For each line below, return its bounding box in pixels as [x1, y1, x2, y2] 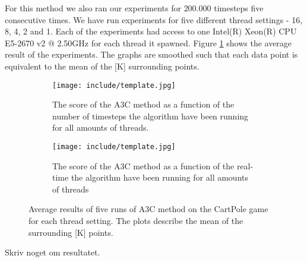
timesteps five [214, 2, 264, 14]
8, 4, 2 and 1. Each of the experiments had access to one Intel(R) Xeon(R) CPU [5, 25, 297, 37]
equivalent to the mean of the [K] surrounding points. [5, 59, 200, 72]
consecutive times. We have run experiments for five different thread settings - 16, [5, 13, 303, 26]
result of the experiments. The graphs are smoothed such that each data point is [5, 48, 298, 61]
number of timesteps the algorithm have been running [52, 109, 249, 122]
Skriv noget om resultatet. [5, 246, 100, 258]
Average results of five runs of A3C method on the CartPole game [29, 203, 268, 215]
